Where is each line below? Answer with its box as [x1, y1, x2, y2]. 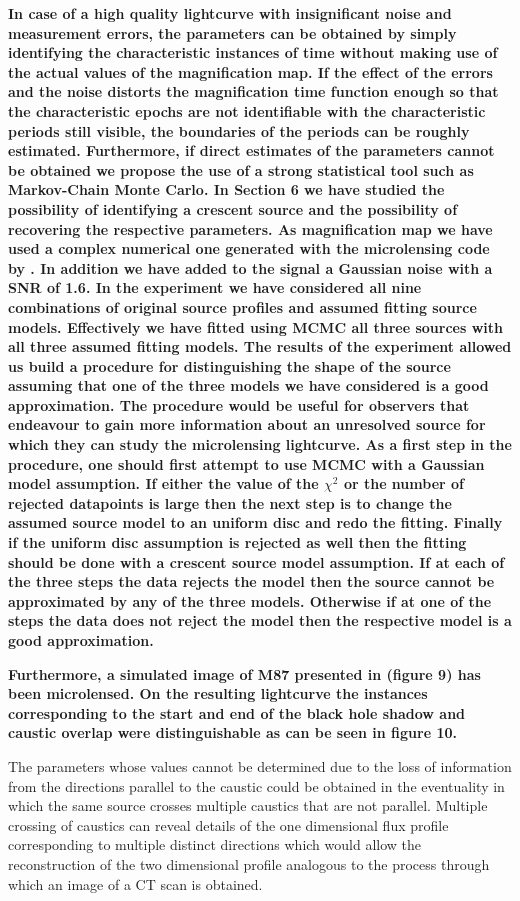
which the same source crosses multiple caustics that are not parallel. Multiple [8, 795, 488, 816]
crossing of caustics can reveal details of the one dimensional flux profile [8, 814, 449, 835]
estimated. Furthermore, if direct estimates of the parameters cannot [8, 140, 495, 161]
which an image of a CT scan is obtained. [8, 873, 263, 894]
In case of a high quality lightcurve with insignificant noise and [8, 3, 452, 23]
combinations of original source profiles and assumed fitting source [8, 296, 477, 317]
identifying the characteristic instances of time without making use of [8, 42, 498, 63]
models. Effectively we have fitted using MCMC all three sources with [8, 316, 504, 337]
